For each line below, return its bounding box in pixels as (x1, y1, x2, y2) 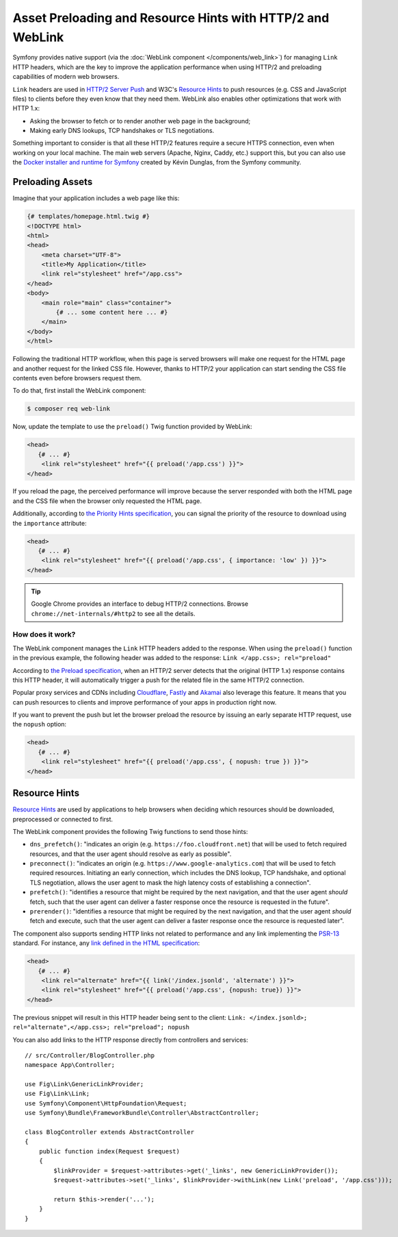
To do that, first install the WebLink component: (12, 387, 146, 395)
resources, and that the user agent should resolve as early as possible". (29, 850, 232, 858)
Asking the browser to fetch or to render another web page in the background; (29, 117, 251, 125)
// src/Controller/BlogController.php (25, 1051, 155, 1059)
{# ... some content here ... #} (55, 308, 168, 317)
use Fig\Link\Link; (25, 1090, 90, 1098)
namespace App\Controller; (25, 1061, 116, 1069)
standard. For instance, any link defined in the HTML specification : (12, 939, 200, 947)
